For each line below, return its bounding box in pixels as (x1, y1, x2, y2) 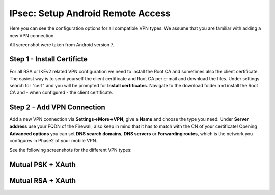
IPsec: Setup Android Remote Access (9, 8, 171, 19)
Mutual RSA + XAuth (9, 176, 76, 185)
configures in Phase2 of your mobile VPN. (9, 138, 98, 144)
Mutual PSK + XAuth (9, 160, 76, 169)
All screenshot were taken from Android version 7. (9, 42, 115, 48)
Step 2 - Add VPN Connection (9, 103, 105, 112)
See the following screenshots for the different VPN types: (9, 147, 132, 153)
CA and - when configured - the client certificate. (9, 89, 113, 96)
